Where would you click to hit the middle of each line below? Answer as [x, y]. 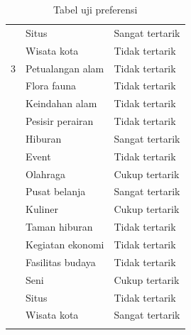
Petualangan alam [65, 68]
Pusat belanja [56, 191]
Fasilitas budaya [61, 262]
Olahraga [46, 174]
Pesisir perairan [60, 121]
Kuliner [42, 209]
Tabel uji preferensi [95, 9]
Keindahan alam [61, 103]
